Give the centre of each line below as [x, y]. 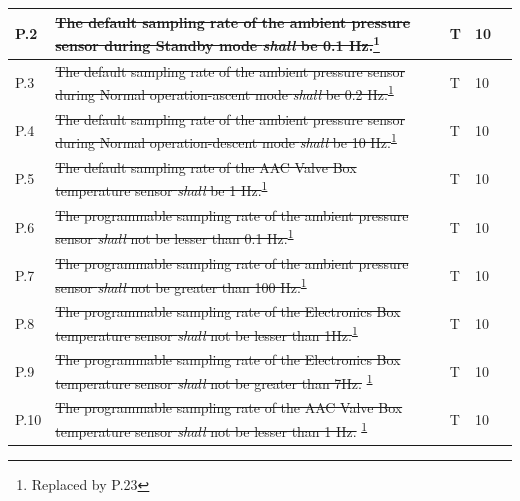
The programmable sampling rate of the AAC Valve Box [229, 407]
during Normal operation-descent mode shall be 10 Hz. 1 [226, 140]
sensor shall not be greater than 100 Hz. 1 [181, 285]
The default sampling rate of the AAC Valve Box [206, 166]
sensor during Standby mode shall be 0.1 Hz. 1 [217, 43]
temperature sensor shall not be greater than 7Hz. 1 [214, 381]
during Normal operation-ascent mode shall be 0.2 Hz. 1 [224, 92]
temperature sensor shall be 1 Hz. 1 [161, 189]
